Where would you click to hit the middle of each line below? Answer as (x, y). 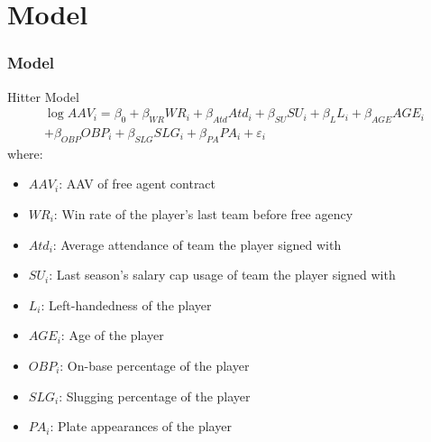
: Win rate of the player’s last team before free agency (203, 214)
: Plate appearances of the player (141, 426)
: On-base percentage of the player (155, 365)
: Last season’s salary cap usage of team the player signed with (222, 275)
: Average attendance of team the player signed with (197, 244)
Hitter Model (43, 96)
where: (25, 153)
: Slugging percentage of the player (155, 396)
